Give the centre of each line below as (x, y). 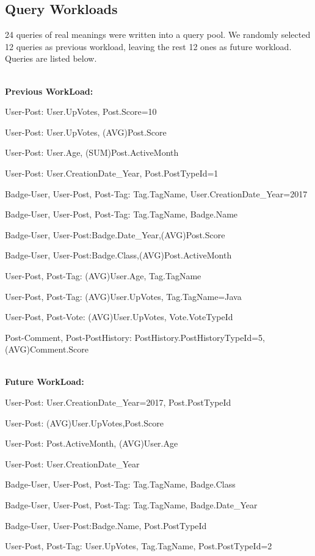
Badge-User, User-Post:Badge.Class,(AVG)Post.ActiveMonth (118, 255)
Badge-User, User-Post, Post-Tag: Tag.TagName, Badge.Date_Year (131, 505)
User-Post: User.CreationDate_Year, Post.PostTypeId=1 (112, 173)
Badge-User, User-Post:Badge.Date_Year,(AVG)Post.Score (115, 234)
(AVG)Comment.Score (47, 349)
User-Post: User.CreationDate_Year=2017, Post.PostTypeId (118, 402)
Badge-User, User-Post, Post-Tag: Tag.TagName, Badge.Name (121, 214)
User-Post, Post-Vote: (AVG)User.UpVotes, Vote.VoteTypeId (119, 317)
